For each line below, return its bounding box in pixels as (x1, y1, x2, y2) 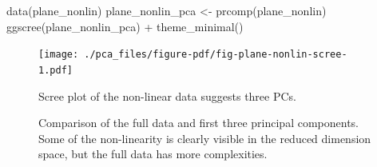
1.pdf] (38, 64, 73, 76)
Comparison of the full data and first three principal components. (38, 114, 359, 131)
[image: (38, 49, 79, 61)
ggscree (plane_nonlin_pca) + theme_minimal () (6, 18, 244, 34)
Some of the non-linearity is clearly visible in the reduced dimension (38, 129, 371, 146)
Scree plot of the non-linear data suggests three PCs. (38, 87, 296, 104)
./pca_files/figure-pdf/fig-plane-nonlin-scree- (84, 49, 347, 61)
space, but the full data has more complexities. (38, 145, 268, 162)
